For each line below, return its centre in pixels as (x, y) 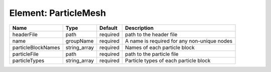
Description (139, 28)
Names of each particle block (160, 47)
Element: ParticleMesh (58, 13)
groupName (80, 41)
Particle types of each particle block (168, 61)
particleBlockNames (36, 47)
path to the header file (151, 34)
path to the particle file (152, 54)
